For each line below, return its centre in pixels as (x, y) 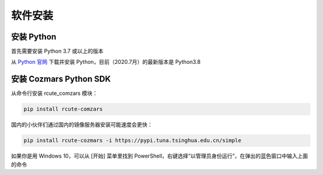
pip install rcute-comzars (63, 109)
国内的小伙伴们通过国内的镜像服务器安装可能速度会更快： (82, 125)
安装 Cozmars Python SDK (61, 79)
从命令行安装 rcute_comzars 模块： (54, 93)
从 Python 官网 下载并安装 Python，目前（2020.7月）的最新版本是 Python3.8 (106, 62)
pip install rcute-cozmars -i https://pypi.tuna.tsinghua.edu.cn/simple (132, 141)
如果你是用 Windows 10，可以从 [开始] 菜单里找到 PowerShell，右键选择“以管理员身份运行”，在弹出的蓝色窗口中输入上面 (159, 156)
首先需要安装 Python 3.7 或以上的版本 (57, 51)
